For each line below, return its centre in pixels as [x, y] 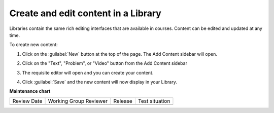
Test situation [154, 101]
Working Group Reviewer [78, 101]
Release [123, 101]
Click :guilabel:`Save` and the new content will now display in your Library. [99, 82]
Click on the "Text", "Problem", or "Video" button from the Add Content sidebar [105, 63]
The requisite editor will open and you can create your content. [88, 72]
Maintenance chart [30, 91]
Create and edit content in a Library [85, 13]
